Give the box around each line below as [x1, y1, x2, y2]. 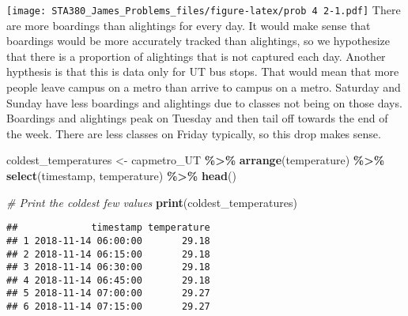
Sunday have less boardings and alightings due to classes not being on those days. [6, 94, 402, 111]
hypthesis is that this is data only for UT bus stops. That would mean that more [6, 63, 399, 80]
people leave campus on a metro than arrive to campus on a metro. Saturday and [6, 79, 401, 96]
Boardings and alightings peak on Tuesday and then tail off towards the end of [6, 110, 388, 126]
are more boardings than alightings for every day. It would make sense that [6, 17, 371, 33]
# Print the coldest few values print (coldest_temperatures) [6, 194, 297, 210]
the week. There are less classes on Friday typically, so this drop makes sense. [6, 125, 381, 141]
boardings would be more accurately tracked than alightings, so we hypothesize [6, 32, 391, 49]
